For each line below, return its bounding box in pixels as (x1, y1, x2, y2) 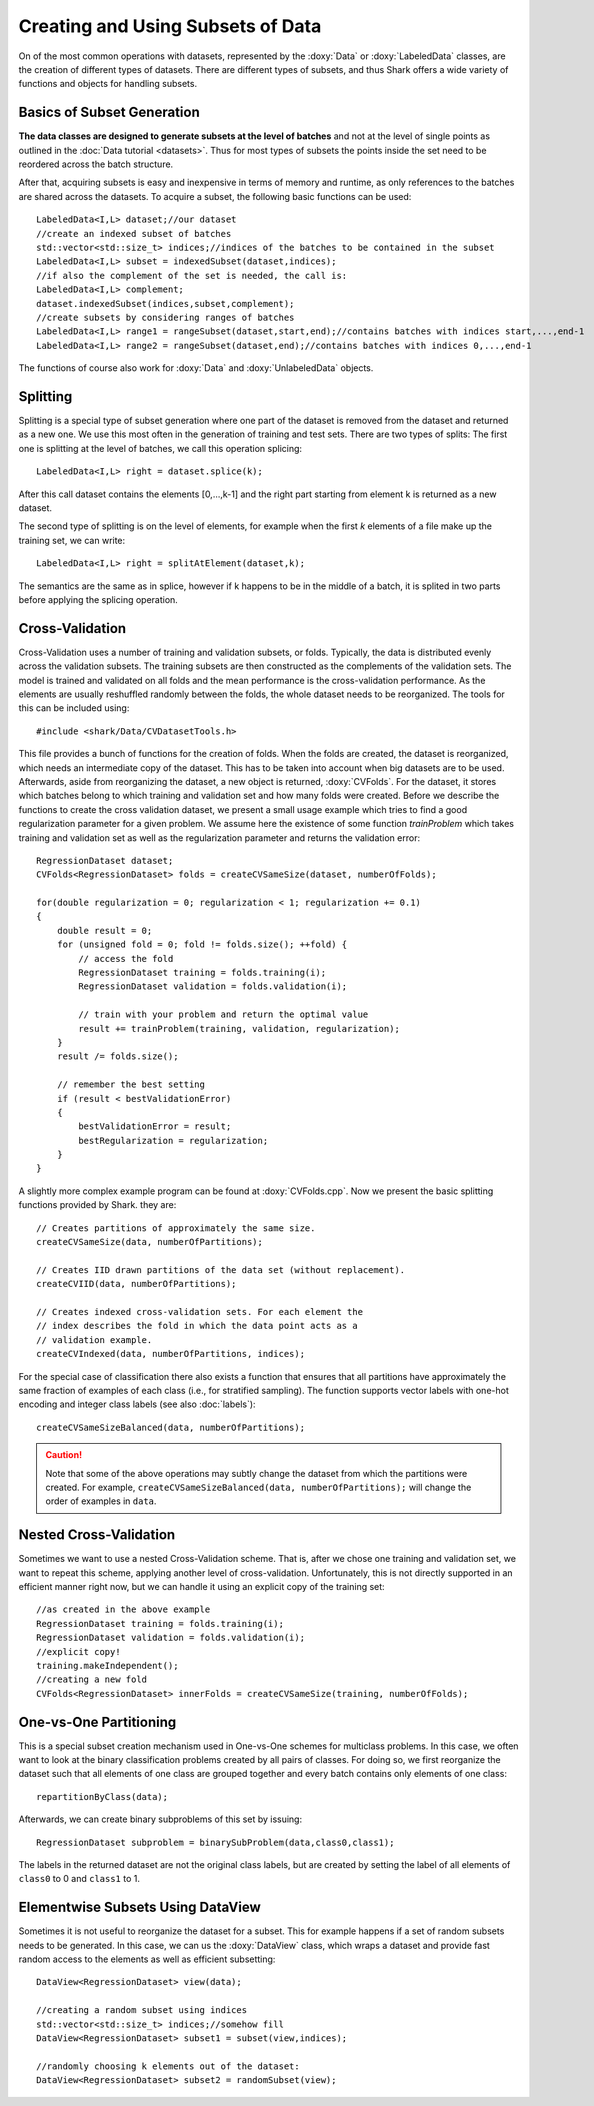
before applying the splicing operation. (18, 593, 179, 605)
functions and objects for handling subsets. (18, 78, 198, 90)
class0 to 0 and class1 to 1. (18, 1873, 140, 1885)
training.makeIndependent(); (36, 1660, 179, 1671)
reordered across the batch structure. (18, 158, 174, 170)
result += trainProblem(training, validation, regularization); (78, 1023, 400, 1034)
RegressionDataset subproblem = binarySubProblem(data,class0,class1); (36, 1836, 395, 1848)
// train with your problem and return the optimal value (78, 1009, 369, 1020)
